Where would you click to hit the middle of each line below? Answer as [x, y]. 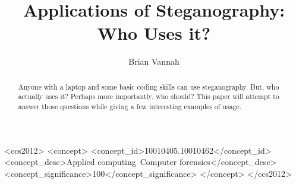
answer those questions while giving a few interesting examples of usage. [130, 107]
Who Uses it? [154, 33]
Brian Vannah [154, 61]
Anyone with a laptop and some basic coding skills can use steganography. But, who [149, 86]
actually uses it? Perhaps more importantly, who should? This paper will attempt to [149, 96]
